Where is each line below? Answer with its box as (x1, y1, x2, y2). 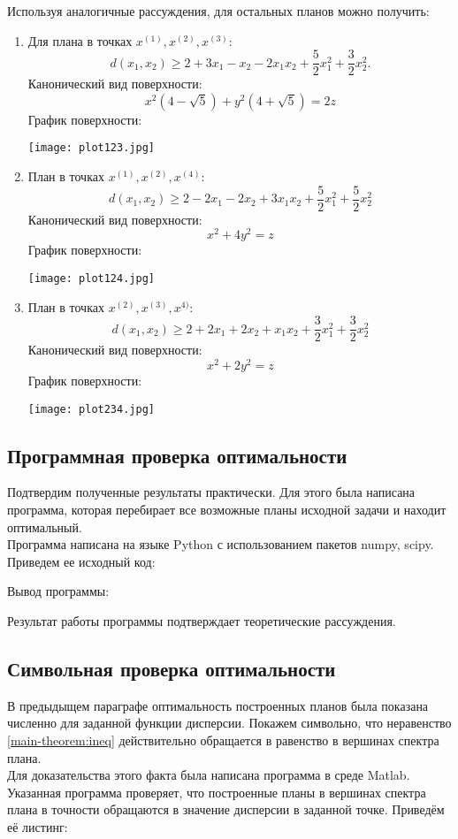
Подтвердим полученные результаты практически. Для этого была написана (7, 483, 416, 501)
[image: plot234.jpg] (27, 402, 155, 416)
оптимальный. (7, 517, 82, 536)
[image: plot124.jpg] (27, 272, 155, 286)
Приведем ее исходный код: (7, 552, 156, 570)
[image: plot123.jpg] (27, 141, 155, 155)
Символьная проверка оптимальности (7, 655, 336, 682)
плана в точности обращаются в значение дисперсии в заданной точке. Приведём (7, 800, 445, 819)
